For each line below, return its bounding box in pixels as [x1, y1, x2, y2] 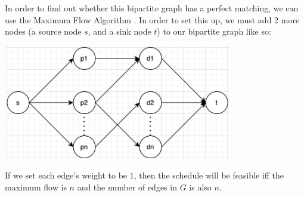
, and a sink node [88, 25, 151, 38]
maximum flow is [5, 180, 67, 193]
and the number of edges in [77, 180, 177, 193]
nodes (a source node [5, 25, 82, 38]
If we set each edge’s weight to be [5, 169, 128, 181]
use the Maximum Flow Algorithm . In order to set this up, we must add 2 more [5, 13, 300, 26]
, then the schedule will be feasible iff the [134, 169, 284, 181]
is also [189, 180, 212, 193]
